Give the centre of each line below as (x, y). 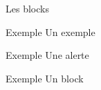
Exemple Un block (45, 78)
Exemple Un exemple (50, 31)
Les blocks (27, 8)
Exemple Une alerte (47, 55)
